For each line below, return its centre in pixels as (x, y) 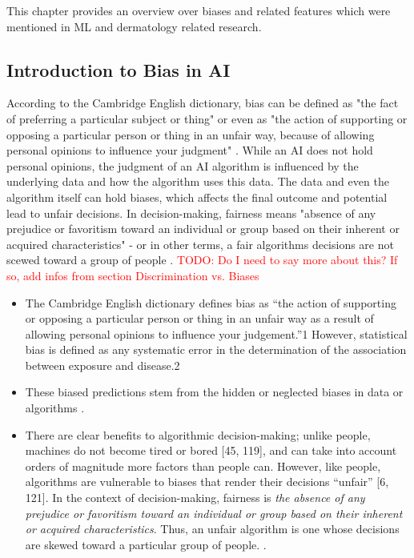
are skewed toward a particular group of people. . (146, 544)
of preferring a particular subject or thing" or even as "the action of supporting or (207, 118)
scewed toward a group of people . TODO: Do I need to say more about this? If (202, 260)
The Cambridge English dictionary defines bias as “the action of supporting (211, 302)
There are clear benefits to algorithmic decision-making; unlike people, (198, 434)
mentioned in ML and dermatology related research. (134, 26)
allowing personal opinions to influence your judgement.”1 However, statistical (216, 333)
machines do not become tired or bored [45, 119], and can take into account (211, 450)
